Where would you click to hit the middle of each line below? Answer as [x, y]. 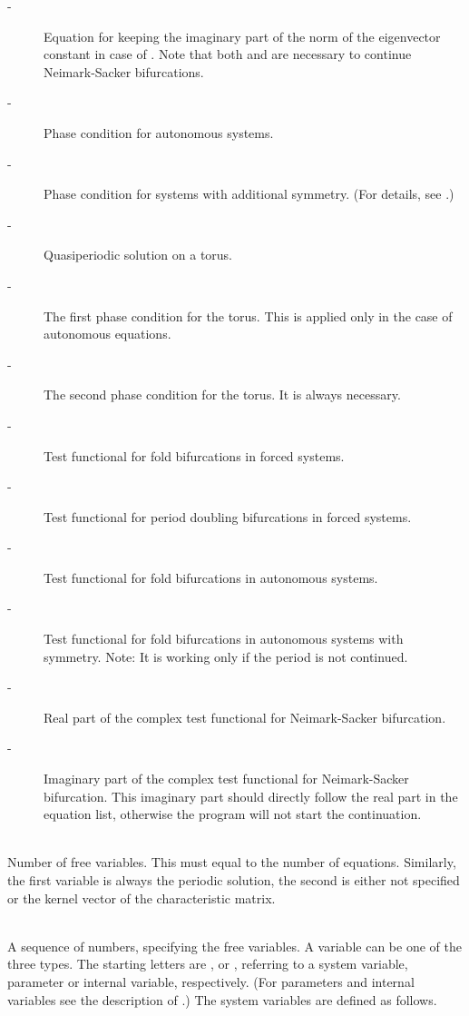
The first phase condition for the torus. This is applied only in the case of [248, 316]
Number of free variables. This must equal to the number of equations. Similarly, [232, 862]
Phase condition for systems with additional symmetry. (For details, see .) [249, 194]
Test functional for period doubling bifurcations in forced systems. [228, 516]
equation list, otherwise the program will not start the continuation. [233, 814]
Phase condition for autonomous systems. [159, 132]
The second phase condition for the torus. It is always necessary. [222, 395]
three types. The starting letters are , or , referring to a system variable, [208, 964]
